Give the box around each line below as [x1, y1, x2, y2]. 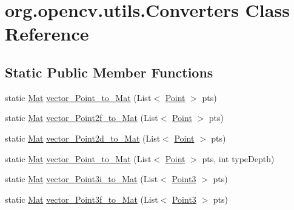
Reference [5, 21, 89, 46]
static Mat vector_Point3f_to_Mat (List [5, 192, 158, 205]
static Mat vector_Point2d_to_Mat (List [5, 131, 161, 144]
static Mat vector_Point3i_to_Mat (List [5, 172, 158, 185]
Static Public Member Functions [5, 62, 213, 81]
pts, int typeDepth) [202, 152, 275, 165]
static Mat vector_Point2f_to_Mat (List [5, 111, 158, 124]
